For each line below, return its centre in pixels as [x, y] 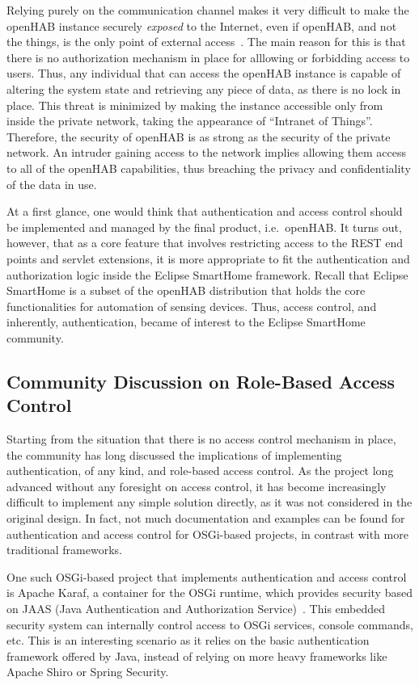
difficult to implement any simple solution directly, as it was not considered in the [209, 502]
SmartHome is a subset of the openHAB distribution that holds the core [186, 290]
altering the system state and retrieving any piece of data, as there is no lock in [204, 88]
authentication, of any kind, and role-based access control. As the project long [200, 471]
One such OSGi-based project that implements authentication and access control [207, 576]
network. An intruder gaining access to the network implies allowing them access [206, 152]
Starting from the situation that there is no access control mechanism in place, [201, 439]
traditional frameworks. [64, 550]
